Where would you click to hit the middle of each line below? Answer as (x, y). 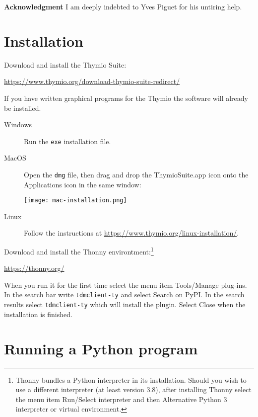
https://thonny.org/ (34, 268)
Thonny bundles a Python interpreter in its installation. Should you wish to (131, 379)
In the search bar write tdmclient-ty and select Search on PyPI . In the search (124, 294)
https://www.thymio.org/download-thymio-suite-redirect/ (92, 81)
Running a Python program (101, 348)
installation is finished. (38, 314)
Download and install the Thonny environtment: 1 (79, 251)
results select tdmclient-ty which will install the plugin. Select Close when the (125, 304)
